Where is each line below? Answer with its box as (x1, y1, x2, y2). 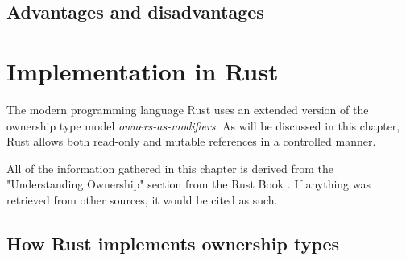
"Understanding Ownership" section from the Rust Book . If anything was (6, 175, 371, 192)
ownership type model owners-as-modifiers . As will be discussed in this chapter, (6, 117, 400, 134)
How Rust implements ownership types (6, 230, 340, 255)
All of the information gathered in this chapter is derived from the (6, 159, 333, 176)
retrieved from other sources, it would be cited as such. (6, 191, 278, 208)
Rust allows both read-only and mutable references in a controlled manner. (6, 133, 376, 150)
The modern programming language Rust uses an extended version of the (6, 101, 369, 118)
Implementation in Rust (6, 54, 279, 87)
